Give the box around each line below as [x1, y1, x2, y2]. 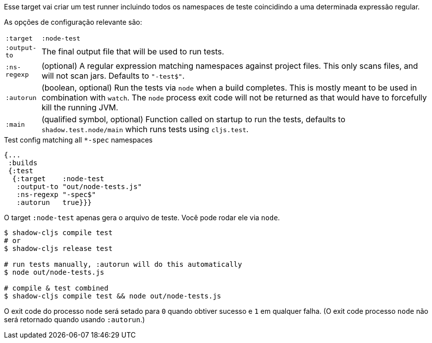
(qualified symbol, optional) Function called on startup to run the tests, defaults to [41, 114, 346, 124]
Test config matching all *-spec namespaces [4, 136, 153, 144]
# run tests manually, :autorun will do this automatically [4, 260, 242, 268]
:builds [8, 159, 38, 167]
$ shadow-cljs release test [4, 245, 113, 252]
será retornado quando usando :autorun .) [4, 315, 145, 324]
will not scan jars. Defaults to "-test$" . [41, 71, 185, 81]
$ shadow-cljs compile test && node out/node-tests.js [4, 292, 221, 300]
